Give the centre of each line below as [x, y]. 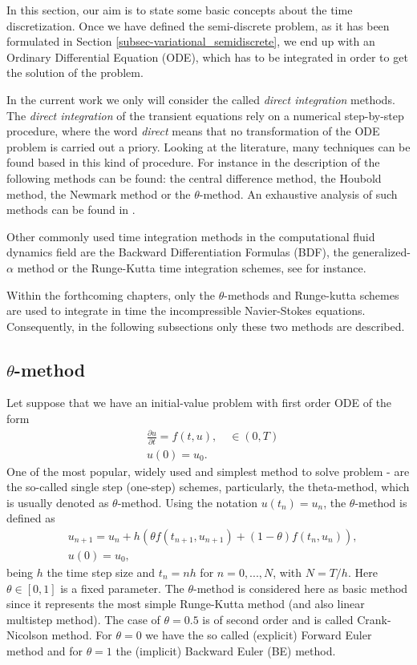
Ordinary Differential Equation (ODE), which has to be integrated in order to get [207, 56]
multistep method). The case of [83, 619]
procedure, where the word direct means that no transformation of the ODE [193, 131]
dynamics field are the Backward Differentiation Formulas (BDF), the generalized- [208, 252]
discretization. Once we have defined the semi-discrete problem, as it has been [198, 25]
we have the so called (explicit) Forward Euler [259, 635]
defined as [31, 518]
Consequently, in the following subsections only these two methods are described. [206, 326]
